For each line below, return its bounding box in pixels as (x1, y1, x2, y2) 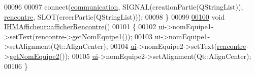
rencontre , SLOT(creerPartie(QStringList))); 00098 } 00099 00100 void (4, 11, 225, 22)
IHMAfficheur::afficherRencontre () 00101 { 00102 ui (4, 21, 165, 32)
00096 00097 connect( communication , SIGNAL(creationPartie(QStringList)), (4, 2, 243, 12)
